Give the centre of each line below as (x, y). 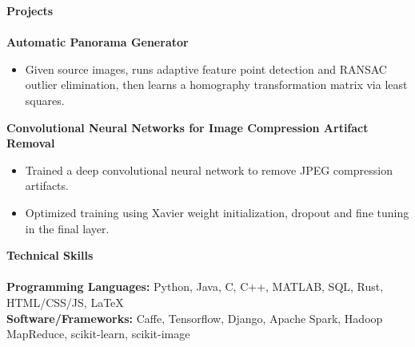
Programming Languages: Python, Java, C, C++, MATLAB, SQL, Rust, (195, 286)
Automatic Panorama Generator (98, 42)
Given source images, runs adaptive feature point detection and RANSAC (206, 69)
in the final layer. (67, 228)
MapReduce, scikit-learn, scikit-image (98, 334)
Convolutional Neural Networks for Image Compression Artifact (188, 127)
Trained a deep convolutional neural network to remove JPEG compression (209, 169)
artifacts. (47, 186)
